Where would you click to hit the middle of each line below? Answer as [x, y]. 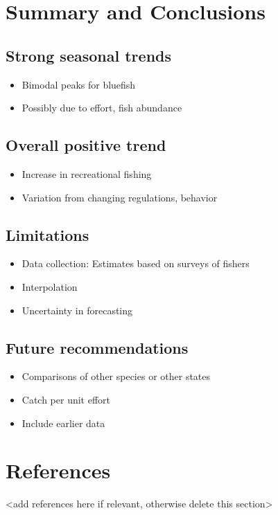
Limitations [47, 234]
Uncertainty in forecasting [77, 310]
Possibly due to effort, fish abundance [102, 108]
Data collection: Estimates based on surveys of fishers [136, 263]
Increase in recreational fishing [87, 173]
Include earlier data [63, 423]
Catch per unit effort [66, 399]
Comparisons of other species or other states [116, 376]
